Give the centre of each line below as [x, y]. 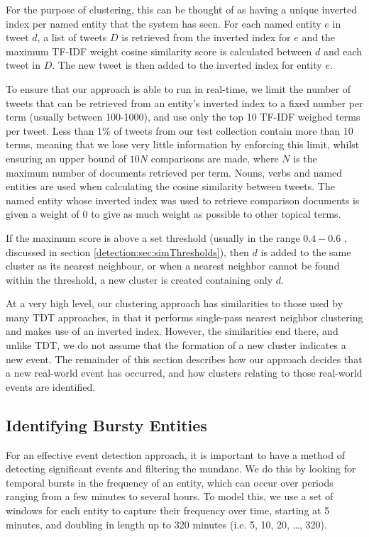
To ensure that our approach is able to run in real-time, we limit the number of [178, 88]
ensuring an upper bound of [66, 158]
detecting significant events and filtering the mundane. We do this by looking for [181, 469]
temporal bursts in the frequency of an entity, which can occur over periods [170, 482]
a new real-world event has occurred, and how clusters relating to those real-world [184, 373]
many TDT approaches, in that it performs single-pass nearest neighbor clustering [184, 317]
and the [319, 37]
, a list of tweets [72, 37]
